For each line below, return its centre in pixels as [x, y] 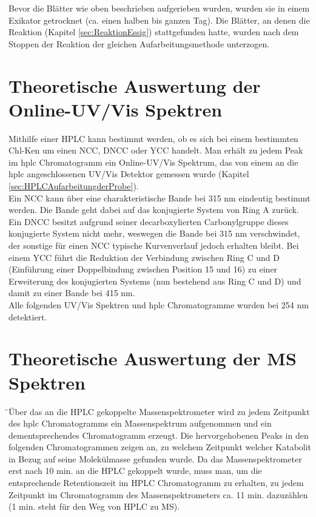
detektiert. [28, 316]
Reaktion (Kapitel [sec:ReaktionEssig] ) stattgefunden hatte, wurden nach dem [154, 32]
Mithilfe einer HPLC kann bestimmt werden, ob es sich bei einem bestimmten [153, 138]
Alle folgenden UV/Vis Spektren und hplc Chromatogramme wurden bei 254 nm [159, 305]
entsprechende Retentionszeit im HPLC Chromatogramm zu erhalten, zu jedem [156, 483]
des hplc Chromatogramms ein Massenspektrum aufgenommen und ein [140, 423]
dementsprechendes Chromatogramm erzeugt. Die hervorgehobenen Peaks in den [159, 435]
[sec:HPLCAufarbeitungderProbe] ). [74, 186]
